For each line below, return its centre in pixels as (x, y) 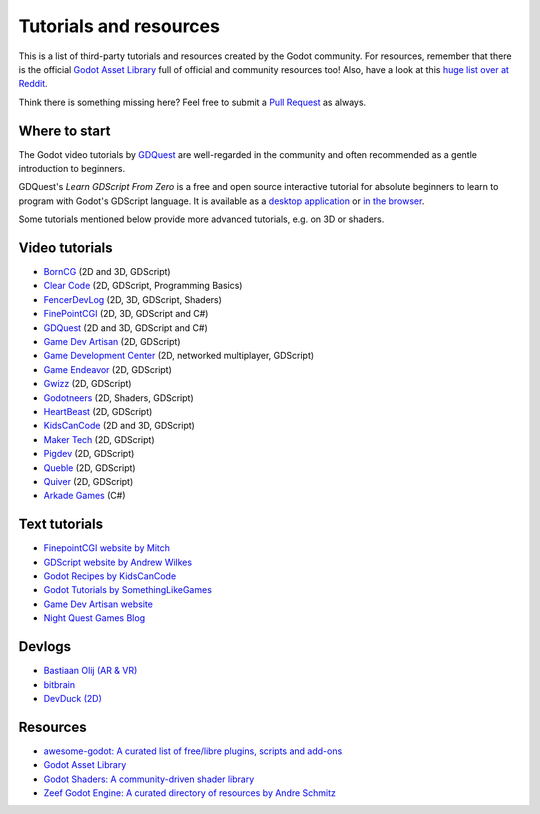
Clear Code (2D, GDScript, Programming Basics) (143, 286)
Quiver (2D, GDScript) (88, 481)
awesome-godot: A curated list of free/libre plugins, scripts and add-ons (193, 751)
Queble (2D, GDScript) (89, 467)
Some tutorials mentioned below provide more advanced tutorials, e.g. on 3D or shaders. (201, 219)
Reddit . (33, 84)
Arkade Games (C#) (84, 496)
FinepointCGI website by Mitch (106, 548)
